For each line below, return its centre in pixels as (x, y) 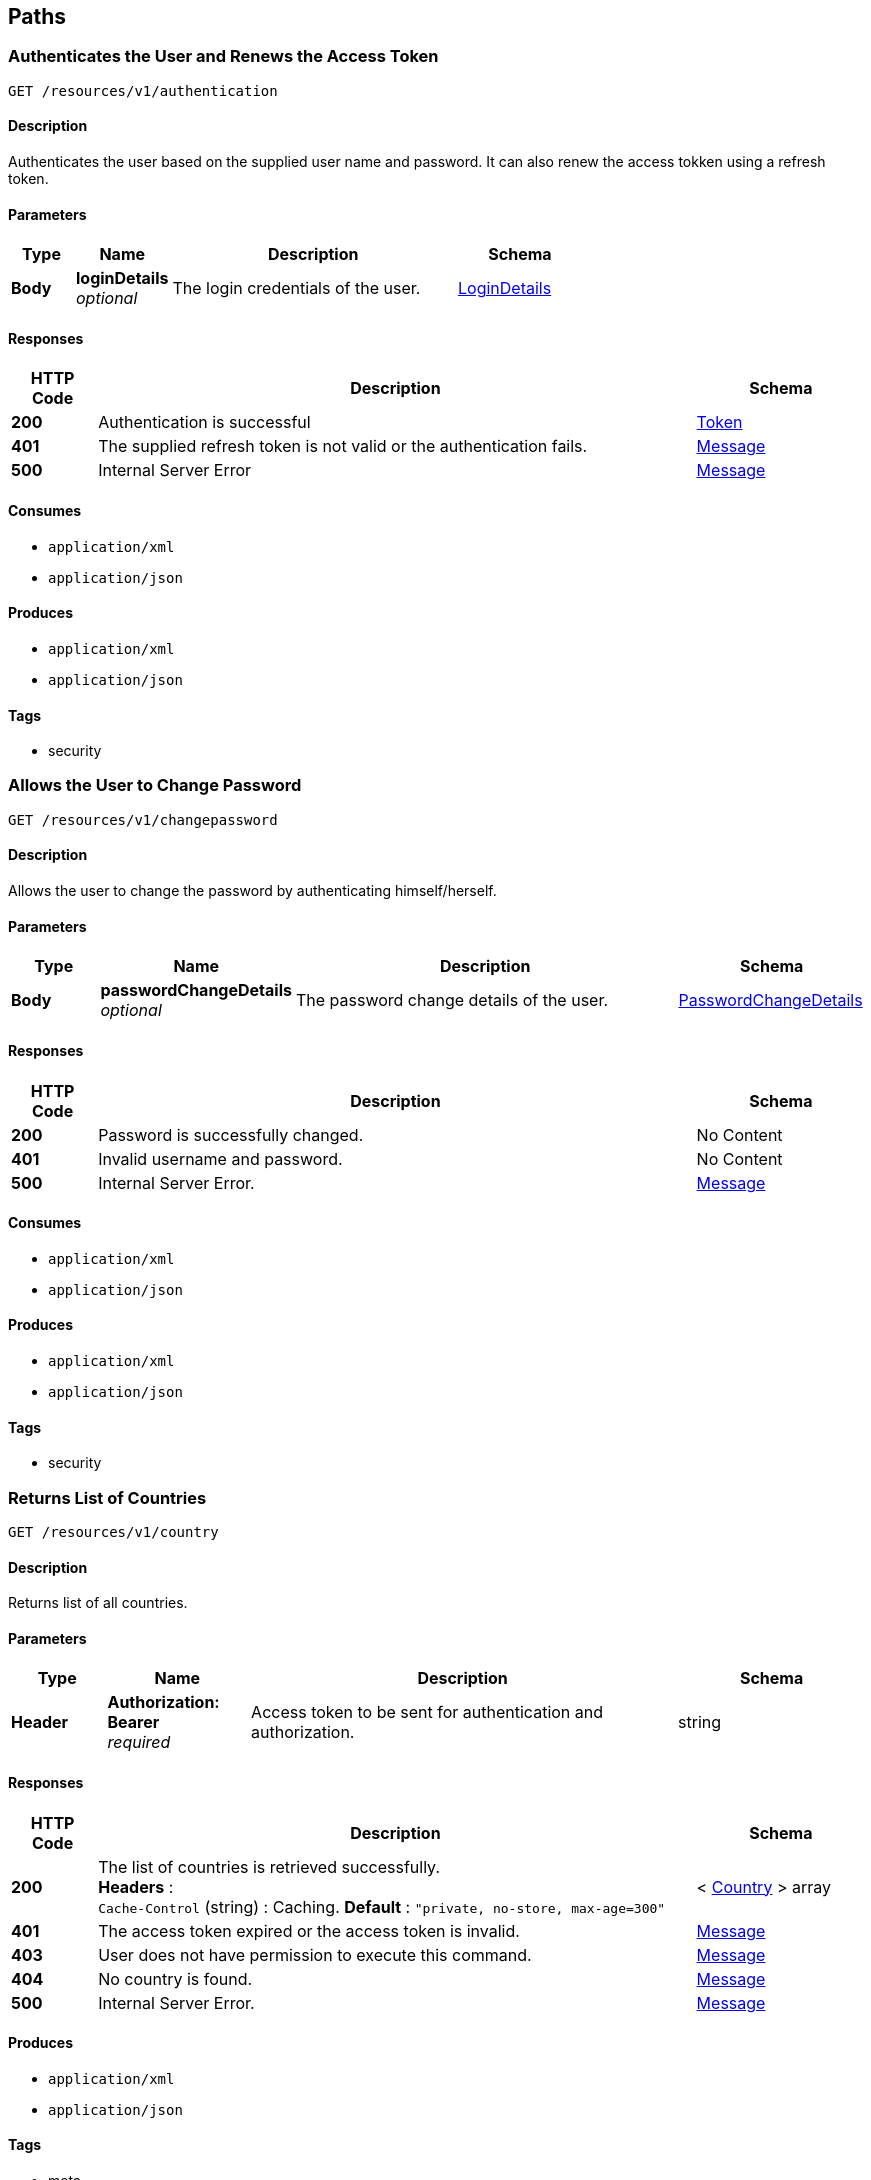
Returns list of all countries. (98, 1603)
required (139, 1742)
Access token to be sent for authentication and (427, 1712)
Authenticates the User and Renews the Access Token (223, 56)
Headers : (136, 1886)
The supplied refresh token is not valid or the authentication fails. (343, 446)
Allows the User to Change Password (155, 785)
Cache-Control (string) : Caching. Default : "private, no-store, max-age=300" (382, 1906)
